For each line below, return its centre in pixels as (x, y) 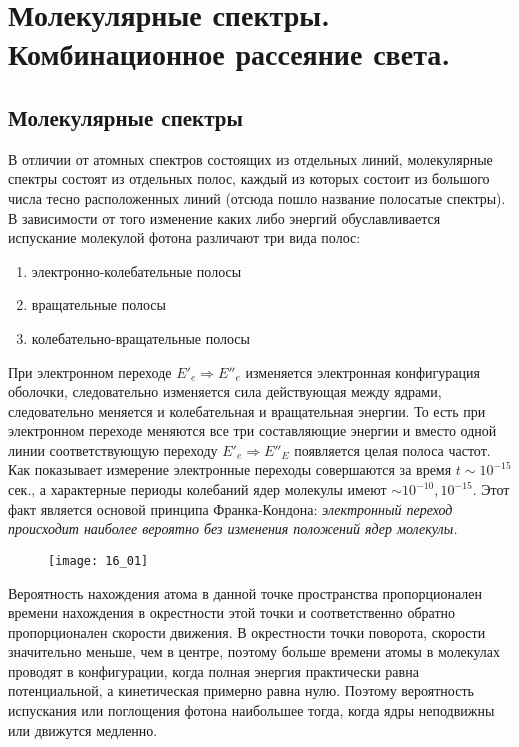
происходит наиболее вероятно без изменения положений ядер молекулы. (233, 528)
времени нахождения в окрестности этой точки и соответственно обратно (232, 612)
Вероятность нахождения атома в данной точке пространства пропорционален (245, 592)
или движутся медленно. (83, 729)
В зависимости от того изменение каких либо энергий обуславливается (224, 217)
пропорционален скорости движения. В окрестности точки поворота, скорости (247, 631)
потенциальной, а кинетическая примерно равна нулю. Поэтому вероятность (241, 690)
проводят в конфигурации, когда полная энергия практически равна (213, 670)
